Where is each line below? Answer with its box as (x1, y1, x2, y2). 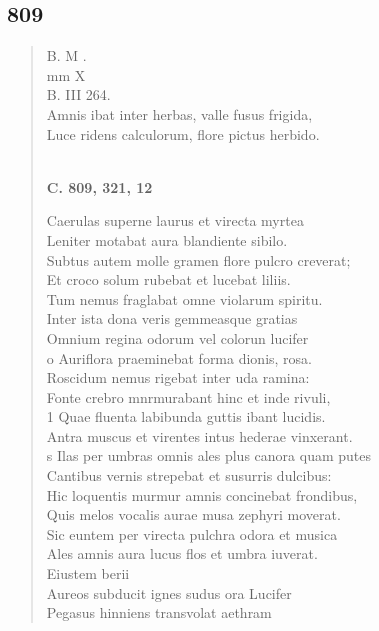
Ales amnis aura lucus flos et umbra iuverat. (46, 543, 318, 564)
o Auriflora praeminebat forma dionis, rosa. (46, 347, 313, 368)
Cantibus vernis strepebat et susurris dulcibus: (46, 465, 332, 486)
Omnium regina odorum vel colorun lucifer (46, 327, 309, 348)
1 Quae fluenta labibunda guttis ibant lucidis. (46, 406, 326, 427)
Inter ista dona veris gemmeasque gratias (46, 308, 298, 329)
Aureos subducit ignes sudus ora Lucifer (46, 582, 292, 603)
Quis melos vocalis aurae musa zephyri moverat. (46, 504, 341, 525)
